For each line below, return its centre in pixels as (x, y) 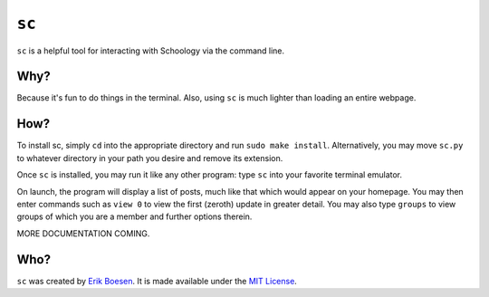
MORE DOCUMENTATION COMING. (83, 233)
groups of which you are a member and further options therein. (134, 216)
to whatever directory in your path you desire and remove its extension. (150, 158)
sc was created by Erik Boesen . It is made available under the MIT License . (157, 281)
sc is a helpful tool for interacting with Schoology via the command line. (151, 51)
